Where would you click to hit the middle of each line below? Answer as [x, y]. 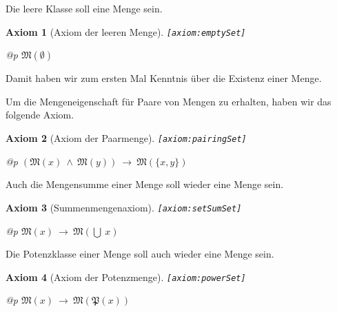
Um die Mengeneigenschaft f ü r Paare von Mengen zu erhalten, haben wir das [168, 101]
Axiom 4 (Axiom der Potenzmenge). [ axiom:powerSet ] [126, 277]
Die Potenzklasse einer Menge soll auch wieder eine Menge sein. [140, 254]
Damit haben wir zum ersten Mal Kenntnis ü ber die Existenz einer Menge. [164, 78]
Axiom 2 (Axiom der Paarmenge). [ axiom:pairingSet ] [126, 138]
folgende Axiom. [40, 115]
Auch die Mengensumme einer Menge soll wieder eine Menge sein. [145, 184]
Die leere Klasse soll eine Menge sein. [84, 8]
